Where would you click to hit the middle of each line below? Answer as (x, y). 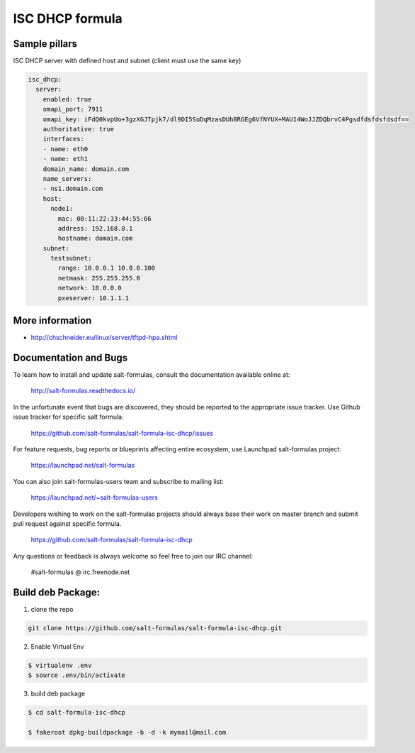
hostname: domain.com (95, 238)
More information (52, 320)
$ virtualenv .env (60, 665)
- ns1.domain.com (73, 189)
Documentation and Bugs (70, 357)
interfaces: (64, 139)
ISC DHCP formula (68, 18)
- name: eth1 (66, 159)
